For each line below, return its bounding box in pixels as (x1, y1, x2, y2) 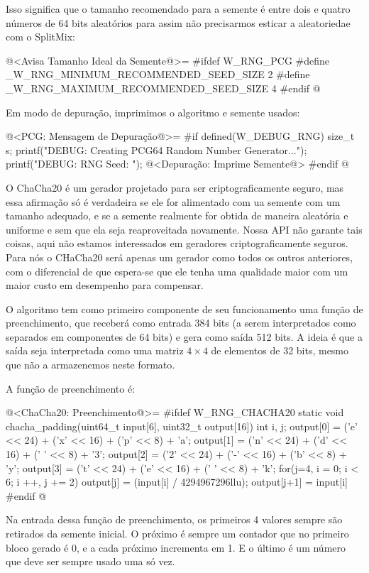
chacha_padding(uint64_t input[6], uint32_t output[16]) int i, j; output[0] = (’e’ (6, 418, 358, 433)
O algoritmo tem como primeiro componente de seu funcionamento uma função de (6, 301, 363, 316)
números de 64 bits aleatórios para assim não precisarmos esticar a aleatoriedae (6, 15, 351, 30)
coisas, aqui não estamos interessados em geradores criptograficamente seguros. (6, 236, 348, 251)
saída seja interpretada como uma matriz (6, 343, 184, 358)
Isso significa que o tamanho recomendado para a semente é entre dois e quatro (6, 1, 351, 16)
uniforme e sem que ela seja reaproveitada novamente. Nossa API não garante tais (6, 222, 363, 236)
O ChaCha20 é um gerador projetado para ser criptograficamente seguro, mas (6, 180, 344, 195)
